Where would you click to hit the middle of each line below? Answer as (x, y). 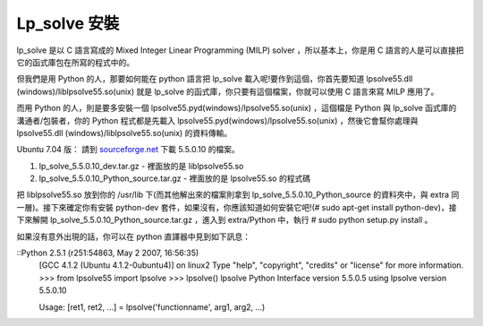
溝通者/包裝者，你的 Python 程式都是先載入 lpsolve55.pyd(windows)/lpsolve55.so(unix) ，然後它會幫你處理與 (217, 120)
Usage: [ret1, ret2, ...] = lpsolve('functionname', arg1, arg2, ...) (152, 307)
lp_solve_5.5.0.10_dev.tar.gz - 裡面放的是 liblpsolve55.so (141, 166)
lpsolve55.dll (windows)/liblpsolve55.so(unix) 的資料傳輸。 (124, 133)
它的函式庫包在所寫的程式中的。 (75, 62)
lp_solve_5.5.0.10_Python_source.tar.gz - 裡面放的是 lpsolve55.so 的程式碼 (175, 178)
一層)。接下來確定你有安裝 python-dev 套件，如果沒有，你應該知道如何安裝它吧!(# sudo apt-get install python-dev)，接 (237, 207)
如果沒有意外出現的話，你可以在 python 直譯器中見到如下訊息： (133, 236)
